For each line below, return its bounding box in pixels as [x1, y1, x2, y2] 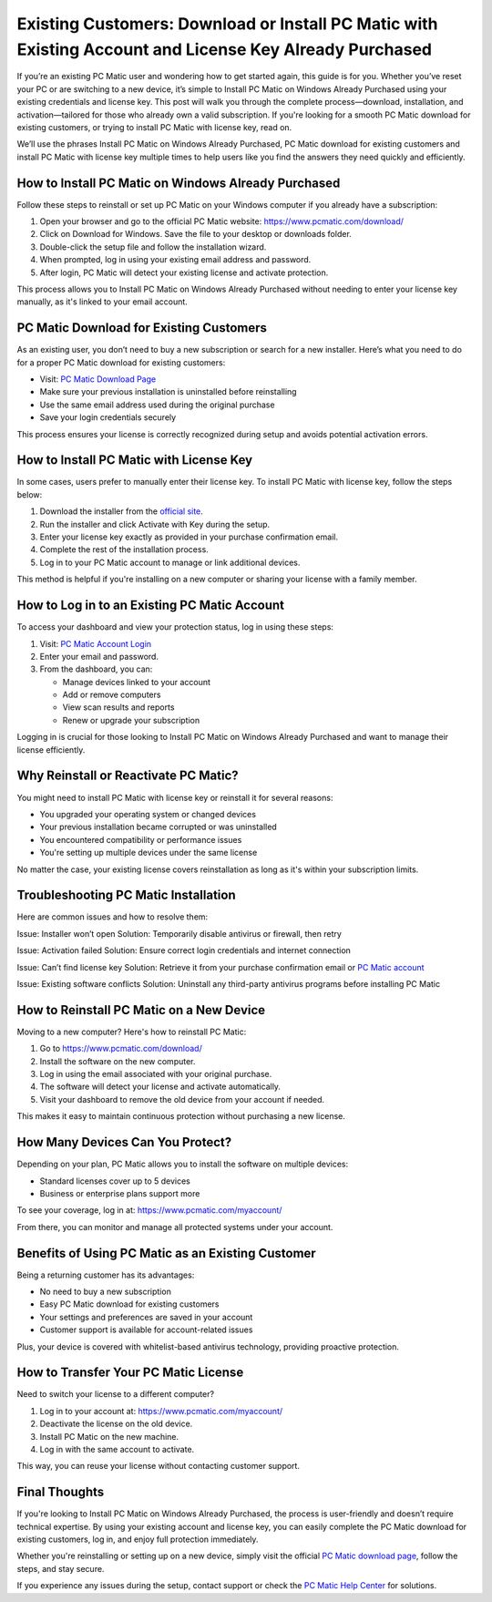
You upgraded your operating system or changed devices [39, 808, 257, 819]
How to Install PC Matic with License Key [16, 452, 253, 468]
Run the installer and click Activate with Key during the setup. [39, 519, 271, 529]
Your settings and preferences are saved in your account [39, 1311, 253, 1322]
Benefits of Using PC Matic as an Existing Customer [16, 1245, 316, 1261]
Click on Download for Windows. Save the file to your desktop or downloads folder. [39, 229, 353, 240]
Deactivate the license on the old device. [39, 1418, 193, 1430]
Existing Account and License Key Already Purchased [16, 39, 433, 59]
